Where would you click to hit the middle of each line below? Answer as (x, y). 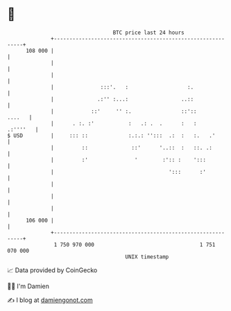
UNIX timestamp (147, 257)
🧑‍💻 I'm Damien (28, 286)
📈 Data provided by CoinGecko (52, 270)
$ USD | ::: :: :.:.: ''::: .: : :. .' (111, 135)
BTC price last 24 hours (149, 33)
